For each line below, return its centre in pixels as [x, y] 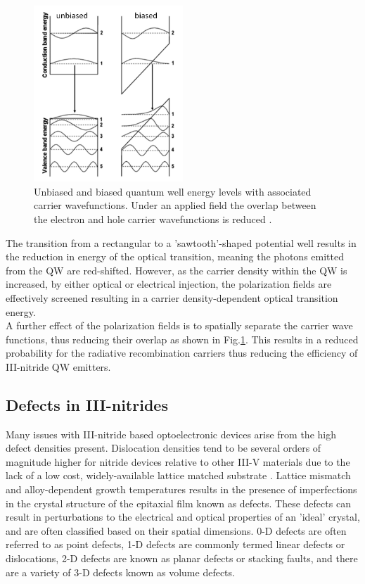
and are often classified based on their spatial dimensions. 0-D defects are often [176, 530]
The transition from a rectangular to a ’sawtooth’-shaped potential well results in [181, 242]
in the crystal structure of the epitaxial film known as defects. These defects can [178, 503]
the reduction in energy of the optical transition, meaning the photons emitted [175, 256]
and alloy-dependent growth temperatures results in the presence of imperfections [181, 489]
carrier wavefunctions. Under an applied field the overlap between [175, 205]
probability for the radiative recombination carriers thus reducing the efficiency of [182, 353]
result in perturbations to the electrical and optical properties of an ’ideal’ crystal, [183, 517]
